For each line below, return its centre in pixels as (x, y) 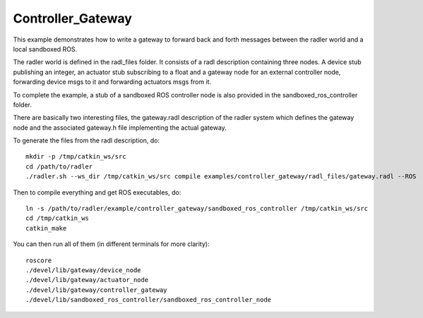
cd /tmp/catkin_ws (58, 218)
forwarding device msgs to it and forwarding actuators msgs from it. (112, 82)
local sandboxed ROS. (45, 49)
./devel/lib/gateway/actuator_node (87, 280)
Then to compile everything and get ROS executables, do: (97, 192)
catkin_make (46, 228)
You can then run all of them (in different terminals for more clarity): (111, 244)
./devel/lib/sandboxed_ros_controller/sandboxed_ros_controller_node (149, 300)
